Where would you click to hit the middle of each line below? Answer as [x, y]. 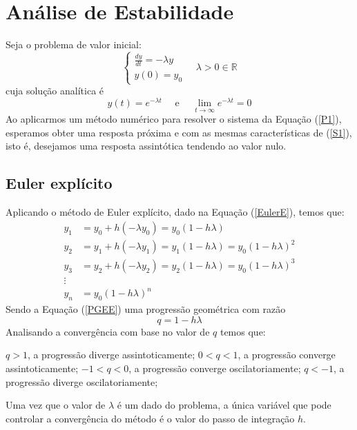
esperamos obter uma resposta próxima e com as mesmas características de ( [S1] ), [179, 132]
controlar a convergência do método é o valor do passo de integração [150, 418]
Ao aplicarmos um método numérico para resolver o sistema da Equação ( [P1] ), [174, 119]
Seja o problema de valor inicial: [74, 44]
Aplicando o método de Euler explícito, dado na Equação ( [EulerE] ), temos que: [175, 212]
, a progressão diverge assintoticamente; [111, 355]
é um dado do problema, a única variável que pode [224, 405]
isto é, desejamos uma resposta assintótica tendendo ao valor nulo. [146, 146]
